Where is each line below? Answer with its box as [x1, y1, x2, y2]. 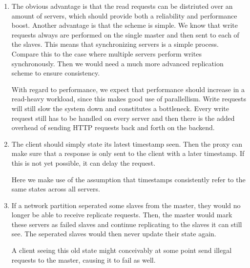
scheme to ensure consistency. [11, 68, 100, 78]
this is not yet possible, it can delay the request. [11, 157, 156, 168]
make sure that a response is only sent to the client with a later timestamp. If [11, 148, 245, 158]
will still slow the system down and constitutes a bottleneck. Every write [11, 103, 229, 113]
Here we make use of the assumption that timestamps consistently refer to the [11, 174, 246, 184]
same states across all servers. [11, 184, 100, 194]
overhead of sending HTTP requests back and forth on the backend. [11, 122, 215, 133]
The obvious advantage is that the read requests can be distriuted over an [11, 1, 233, 11]
